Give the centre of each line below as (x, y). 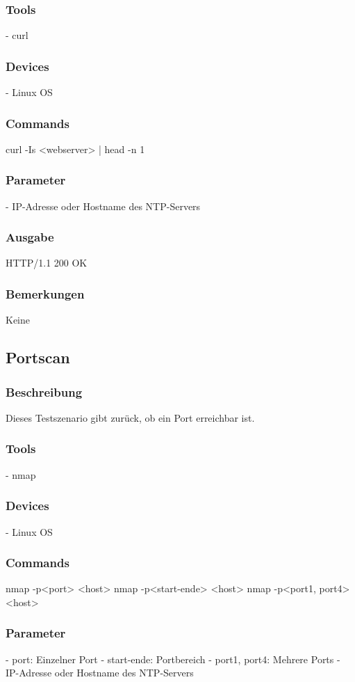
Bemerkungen (45, 293)
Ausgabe (30, 237)
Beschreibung (44, 391)
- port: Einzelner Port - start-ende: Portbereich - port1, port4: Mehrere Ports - (173, 659)
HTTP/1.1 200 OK (47, 263)
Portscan (38, 357)
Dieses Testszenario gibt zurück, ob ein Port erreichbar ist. (130, 417)
